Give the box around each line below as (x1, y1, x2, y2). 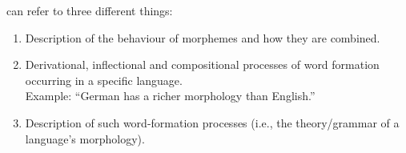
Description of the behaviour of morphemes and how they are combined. (25, 29, 380, 46)
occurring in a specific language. (25, 71, 183, 88)
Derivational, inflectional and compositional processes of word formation (25, 56, 380, 73)
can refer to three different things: (6, 2, 173, 18)
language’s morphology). (25, 130, 145, 147)
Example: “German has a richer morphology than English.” (25, 87, 316, 104)
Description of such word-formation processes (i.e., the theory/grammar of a (25, 114, 400, 131)
